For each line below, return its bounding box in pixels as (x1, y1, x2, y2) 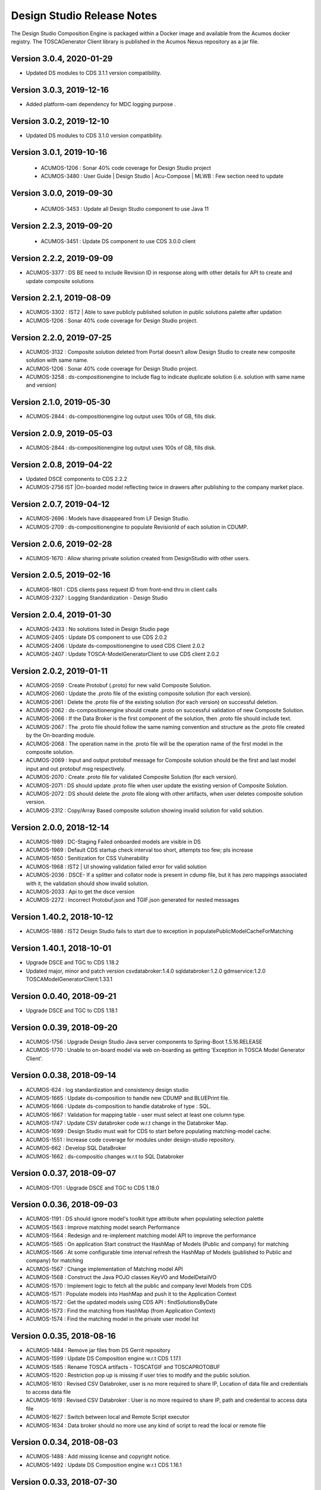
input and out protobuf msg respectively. (26, 765, 126, 772)
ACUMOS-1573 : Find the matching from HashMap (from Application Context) (26, 1307, 216, 1314)
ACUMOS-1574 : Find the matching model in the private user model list (26, 1315, 199, 1323)
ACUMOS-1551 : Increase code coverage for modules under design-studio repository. (26, 1136, 236, 1143)
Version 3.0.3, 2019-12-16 (11, 85, 109, 95)
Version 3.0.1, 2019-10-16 (11, 147, 108, 157)
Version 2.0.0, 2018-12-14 (11, 822, 109, 833)
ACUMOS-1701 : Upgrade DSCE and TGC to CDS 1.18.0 (26, 1184, 160, 1191)
